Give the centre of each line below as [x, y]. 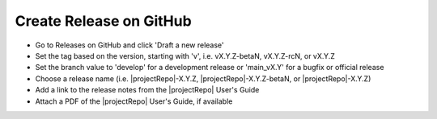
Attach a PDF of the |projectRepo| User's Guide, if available [134, 101]
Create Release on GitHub [103, 21]
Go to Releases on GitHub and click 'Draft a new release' [129, 45]
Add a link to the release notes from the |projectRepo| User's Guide [147, 90]
